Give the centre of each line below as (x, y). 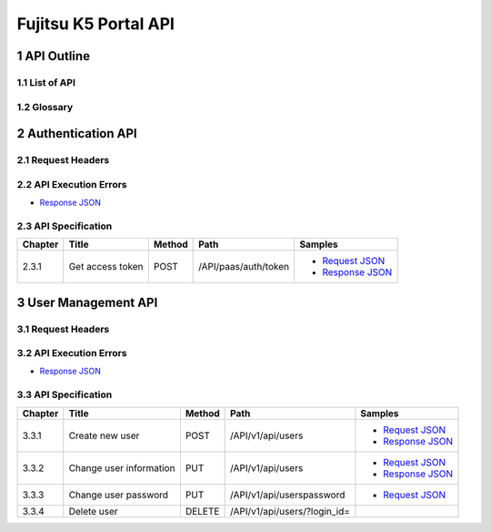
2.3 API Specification (65, 226)
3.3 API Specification (65, 394)
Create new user (104, 435)
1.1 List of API (46, 82)
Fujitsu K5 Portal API (95, 24)
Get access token (106, 267)
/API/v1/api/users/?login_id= (290, 511)
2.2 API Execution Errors (72, 184)
